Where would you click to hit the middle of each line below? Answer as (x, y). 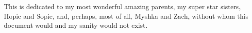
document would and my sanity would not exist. (76, 25)
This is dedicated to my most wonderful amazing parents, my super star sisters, (122, 6)
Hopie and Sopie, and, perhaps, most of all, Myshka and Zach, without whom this (126, 16)
